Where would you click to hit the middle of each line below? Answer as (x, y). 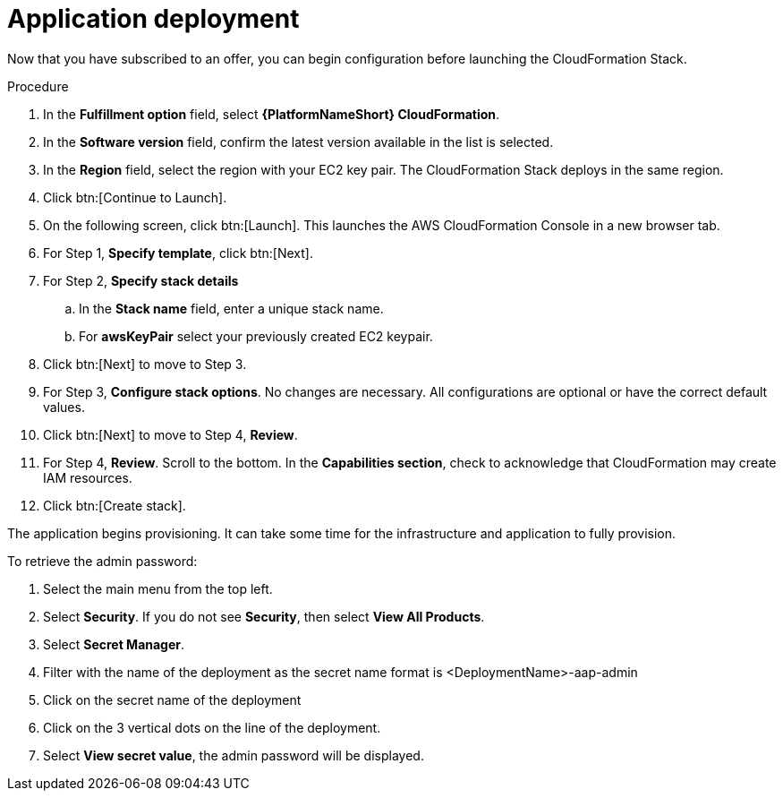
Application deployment (153, 19)
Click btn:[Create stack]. (115, 505)
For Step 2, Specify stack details (141, 280)
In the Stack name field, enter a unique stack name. (231, 308)
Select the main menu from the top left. (158, 588)
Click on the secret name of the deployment (172, 699)
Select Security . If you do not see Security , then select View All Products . (264, 616)
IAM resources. (88, 477)
